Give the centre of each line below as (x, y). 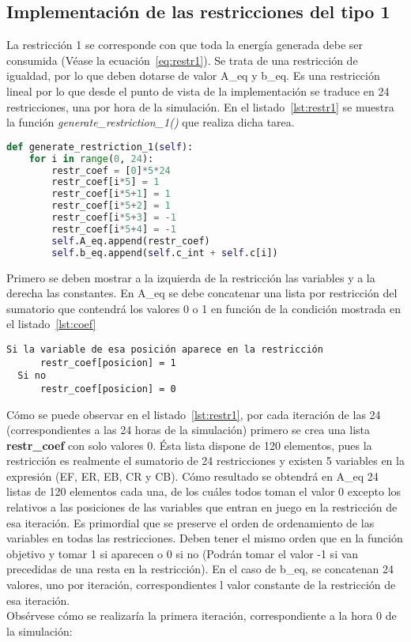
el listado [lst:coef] (51, 324)
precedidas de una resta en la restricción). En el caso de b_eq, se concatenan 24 (200, 569)
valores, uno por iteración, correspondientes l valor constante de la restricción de (201, 585)
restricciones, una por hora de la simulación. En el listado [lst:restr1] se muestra (200, 106)
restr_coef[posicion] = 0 (108, 389)
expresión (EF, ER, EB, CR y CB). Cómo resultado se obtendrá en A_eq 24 (192, 476)
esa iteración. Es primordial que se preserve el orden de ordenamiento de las (190, 522)
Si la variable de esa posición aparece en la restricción (165, 349)
